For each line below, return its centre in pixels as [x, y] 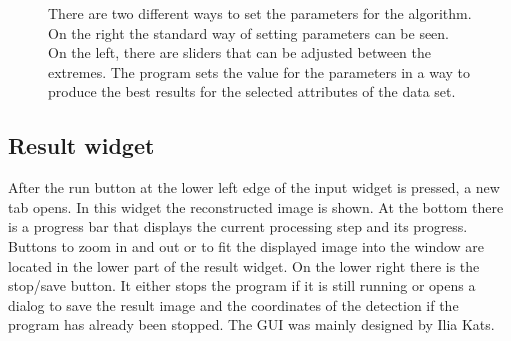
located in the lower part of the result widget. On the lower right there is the [244, 265]
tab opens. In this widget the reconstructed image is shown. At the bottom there [256, 206]
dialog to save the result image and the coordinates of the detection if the [233, 304]
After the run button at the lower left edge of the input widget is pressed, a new [254, 187]
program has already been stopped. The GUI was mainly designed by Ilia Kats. [251, 324]
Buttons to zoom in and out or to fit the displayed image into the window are [246, 245]
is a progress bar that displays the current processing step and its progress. [238, 226]
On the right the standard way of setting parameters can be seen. [249, 32]
